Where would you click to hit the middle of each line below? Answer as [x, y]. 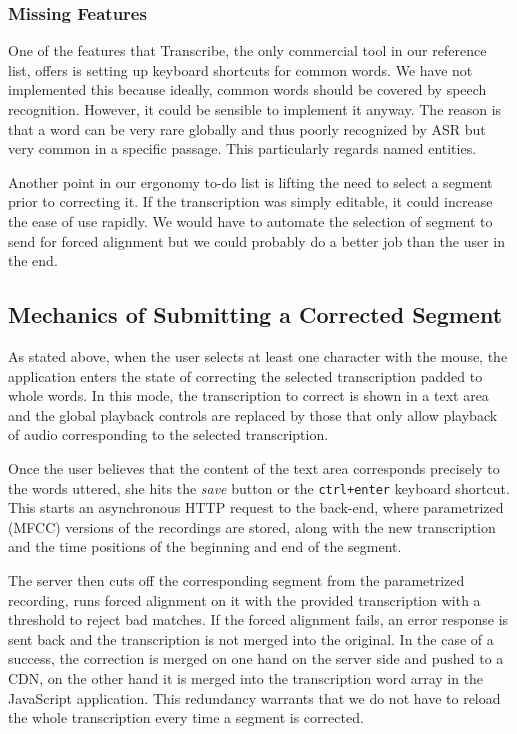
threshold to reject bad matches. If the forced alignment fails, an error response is [258, 619]
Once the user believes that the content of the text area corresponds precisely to [254, 467]
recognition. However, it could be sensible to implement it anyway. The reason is [255, 109]
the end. [33, 260]
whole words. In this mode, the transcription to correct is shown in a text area [248, 395]
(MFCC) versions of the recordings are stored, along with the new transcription [252, 526]
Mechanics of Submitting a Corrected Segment [255, 314]
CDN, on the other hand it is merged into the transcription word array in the [246, 677]
